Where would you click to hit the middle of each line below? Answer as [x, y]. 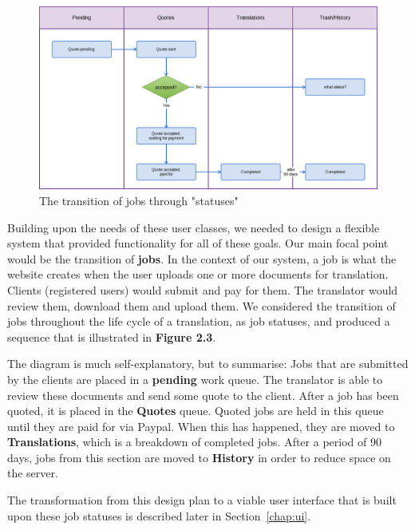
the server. [33, 473]
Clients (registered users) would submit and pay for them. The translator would [203, 289]
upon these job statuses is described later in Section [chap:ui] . [159, 515]
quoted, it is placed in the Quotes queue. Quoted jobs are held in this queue [196, 411]
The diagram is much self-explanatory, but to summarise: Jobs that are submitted [208, 364]
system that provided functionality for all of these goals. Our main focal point [198, 243]
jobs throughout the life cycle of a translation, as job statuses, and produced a [199, 321]
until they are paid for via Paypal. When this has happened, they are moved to [201, 426]
